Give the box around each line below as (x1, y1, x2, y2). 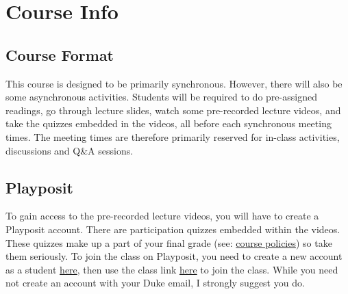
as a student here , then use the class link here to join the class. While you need (5, 262, 338, 276)
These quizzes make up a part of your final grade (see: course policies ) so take (5, 235, 332, 250)
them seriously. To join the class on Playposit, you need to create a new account (5, 249, 343, 263)
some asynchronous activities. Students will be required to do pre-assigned (5, 90, 317, 104)
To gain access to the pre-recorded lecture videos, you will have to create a (5, 209, 319, 223)
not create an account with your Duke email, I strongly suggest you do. (5, 276, 305, 290)
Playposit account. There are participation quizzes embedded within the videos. (5, 222, 340, 236)
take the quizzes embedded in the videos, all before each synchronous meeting (5, 116, 332, 131)
